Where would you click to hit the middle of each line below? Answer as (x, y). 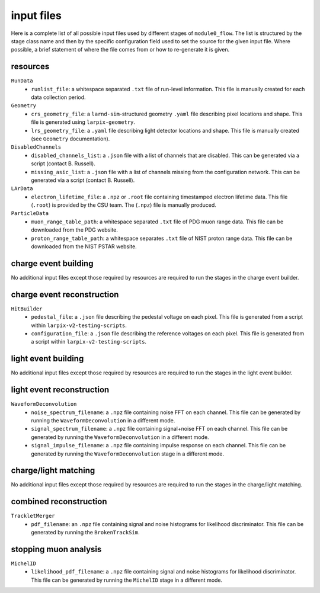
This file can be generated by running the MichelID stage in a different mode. (127, 580)
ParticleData (30, 214)
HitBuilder (27, 309)
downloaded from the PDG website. (75, 230)
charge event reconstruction (65, 294)
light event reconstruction (60, 390)
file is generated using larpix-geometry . (83, 122)
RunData (22, 81)
